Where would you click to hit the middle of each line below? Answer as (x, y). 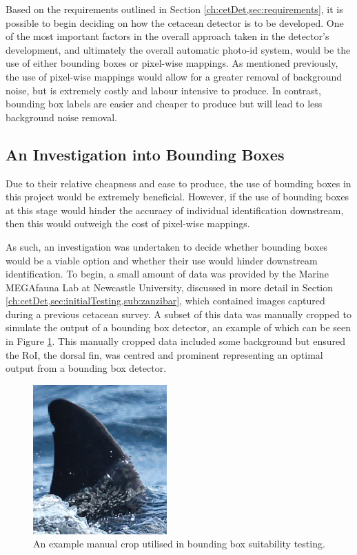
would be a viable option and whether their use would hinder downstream (162, 260)
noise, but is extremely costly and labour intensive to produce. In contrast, (163, 90)
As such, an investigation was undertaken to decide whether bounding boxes (167, 246)
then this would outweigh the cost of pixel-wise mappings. (128, 223)
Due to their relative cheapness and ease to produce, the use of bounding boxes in (178, 183)
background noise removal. (61, 117)
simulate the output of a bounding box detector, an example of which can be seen (178, 327)
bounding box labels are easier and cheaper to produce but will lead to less (164, 104)
